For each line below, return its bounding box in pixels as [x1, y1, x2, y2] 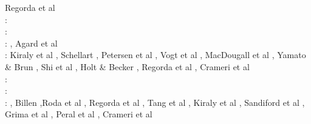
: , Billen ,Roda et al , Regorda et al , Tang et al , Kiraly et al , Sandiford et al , [5, 96, 305, 108]
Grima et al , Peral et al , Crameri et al [5, 108, 152, 120]
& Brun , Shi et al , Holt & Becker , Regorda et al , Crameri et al [5, 60, 250, 73]
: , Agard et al [5, 36, 58, 49]
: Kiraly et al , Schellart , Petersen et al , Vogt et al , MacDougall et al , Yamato [5, 48, 306, 61]
